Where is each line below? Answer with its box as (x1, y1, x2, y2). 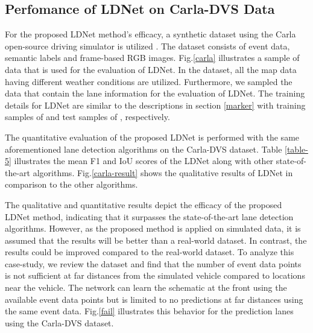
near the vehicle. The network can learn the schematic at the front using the (5, 281, 287, 294)
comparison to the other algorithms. (5, 178, 138, 191)
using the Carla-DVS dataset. (5, 316, 114, 329)
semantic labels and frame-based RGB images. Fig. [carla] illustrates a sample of (5, 51, 300, 64)
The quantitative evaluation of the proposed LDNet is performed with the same (5, 130, 300, 143)
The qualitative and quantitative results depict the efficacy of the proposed (5, 198, 282, 211)
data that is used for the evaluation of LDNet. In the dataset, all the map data (5, 63, 297, 75)
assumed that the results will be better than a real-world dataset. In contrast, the (5, 233, 307, 246)
